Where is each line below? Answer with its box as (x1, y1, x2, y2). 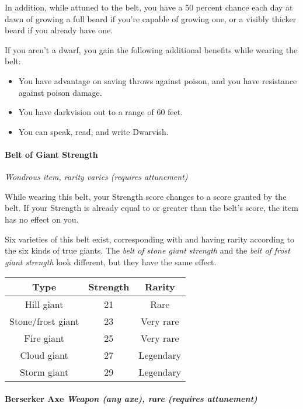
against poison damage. (18, 86, 102, 98)
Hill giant (25, 297, 64, 311)
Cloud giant (20, 348, 68, 362)
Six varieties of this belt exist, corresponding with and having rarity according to (5, 233, 295, 245)
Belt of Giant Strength (5, 148, 98, 160)
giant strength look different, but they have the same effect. (5, 255, 217, 268)
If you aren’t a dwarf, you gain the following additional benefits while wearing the (5, 43, 298, 56)
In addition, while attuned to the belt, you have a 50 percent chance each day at (5, 1, 293, 13)
